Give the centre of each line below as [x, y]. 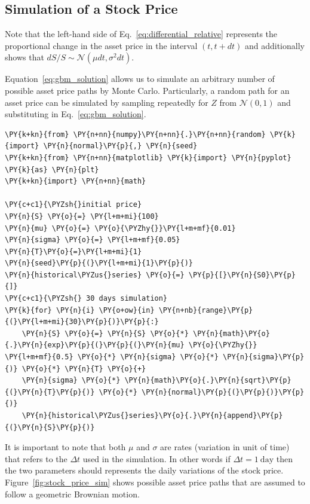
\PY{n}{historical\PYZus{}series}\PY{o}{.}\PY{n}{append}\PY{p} [152, 416]
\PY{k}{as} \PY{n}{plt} [52, 169]
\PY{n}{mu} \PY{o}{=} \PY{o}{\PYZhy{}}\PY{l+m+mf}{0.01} [120, 228]
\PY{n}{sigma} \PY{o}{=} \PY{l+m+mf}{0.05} [93, 240]
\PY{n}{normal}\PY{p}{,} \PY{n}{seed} [120, 146]
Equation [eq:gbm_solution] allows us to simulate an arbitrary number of [140, 79]
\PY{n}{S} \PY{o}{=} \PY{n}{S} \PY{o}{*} [105, 333]
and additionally [274, 45]
